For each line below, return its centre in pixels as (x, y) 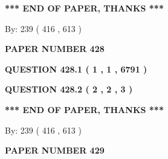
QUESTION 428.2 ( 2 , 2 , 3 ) (69, 89)
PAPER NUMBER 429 (55, 150)
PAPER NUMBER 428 (55, 49)
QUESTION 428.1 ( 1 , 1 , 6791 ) (76, 69)
